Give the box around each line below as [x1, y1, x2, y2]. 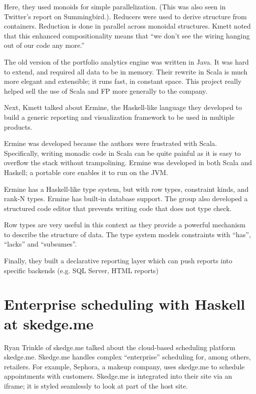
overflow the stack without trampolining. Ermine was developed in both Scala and [4, 157, 252, 168]
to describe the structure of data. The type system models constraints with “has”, [4, 229, 251, 239]
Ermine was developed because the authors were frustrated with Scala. [4, 138, 217, 148]
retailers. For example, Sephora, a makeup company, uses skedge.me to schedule [4, 361, 245, 371]
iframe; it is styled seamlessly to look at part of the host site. [4, 380, 188, 391]
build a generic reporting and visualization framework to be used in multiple [4, 111, 235, 122]
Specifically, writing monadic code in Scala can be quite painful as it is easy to [4, 147, 241, 158]
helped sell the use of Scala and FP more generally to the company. [4, 85, 208, 96]
